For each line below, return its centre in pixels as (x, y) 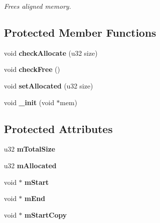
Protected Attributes (58, 128)
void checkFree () (32, 69)
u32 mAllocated (30, 165)
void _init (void (29, 102)
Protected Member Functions (80, 32)
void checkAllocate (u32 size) (51, 53)
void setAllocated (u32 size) (49, 85)
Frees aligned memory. (38, 6)
